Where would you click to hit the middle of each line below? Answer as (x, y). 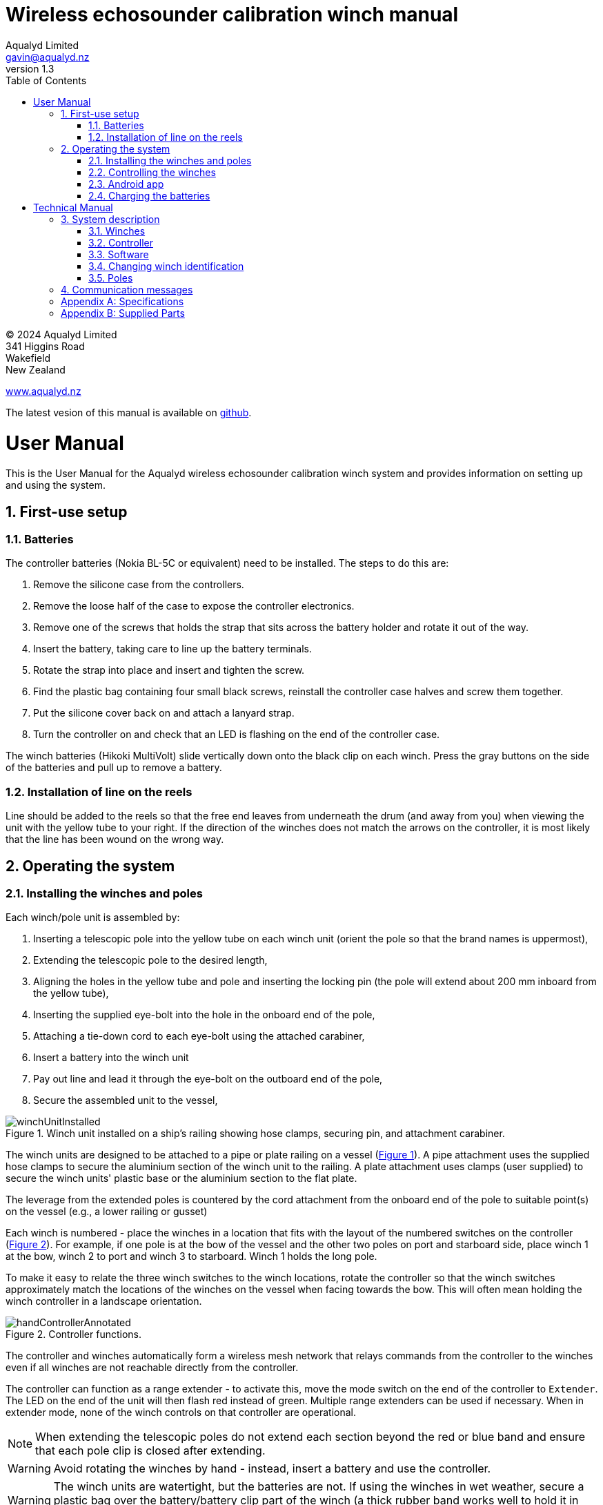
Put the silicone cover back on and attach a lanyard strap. (164, 713)
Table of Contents (46, 80)
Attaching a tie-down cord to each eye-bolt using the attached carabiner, (199, 1036)
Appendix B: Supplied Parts (123, 313)
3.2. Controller (121, 242)
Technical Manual (73, 207)
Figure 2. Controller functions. (74, 1334)
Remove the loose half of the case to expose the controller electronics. (194, 606)
